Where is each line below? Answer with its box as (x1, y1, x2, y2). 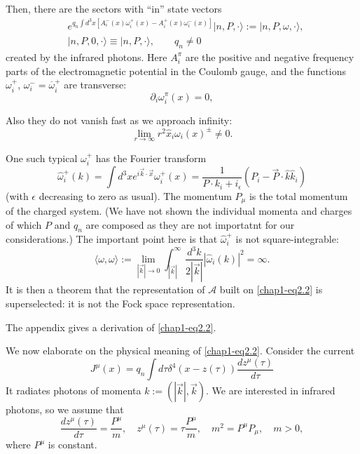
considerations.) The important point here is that (6, 232, 218, 246)
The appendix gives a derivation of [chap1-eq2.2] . (6, 319, 216, 334)
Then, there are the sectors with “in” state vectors (6, 1, 222, 15)
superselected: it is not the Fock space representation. (6, 295, 235, 310)
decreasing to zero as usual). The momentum (39, 188, 232, 203)
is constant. (48, 437, 97, 452)
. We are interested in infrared (206, 383, 335, 398)
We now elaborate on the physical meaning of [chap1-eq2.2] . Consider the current (6, 343, 355, 358)
